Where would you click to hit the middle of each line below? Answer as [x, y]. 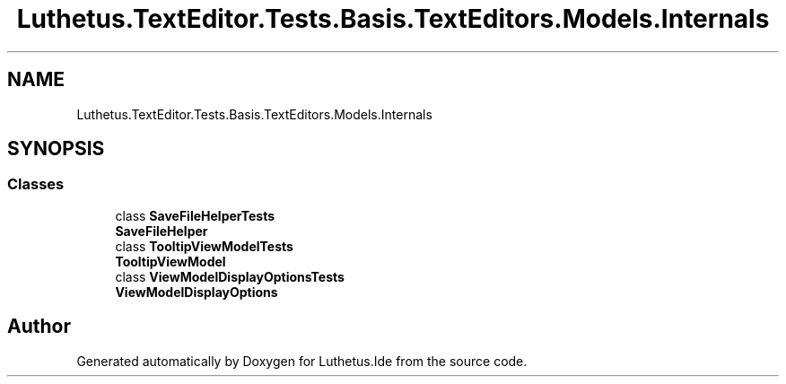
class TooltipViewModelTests [204, 246]
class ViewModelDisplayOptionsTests [230, 276]
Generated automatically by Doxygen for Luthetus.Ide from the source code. [302, 361]
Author [39, 327]
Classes [36, 184]
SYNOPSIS [56, 149]
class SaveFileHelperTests [195, 215]
